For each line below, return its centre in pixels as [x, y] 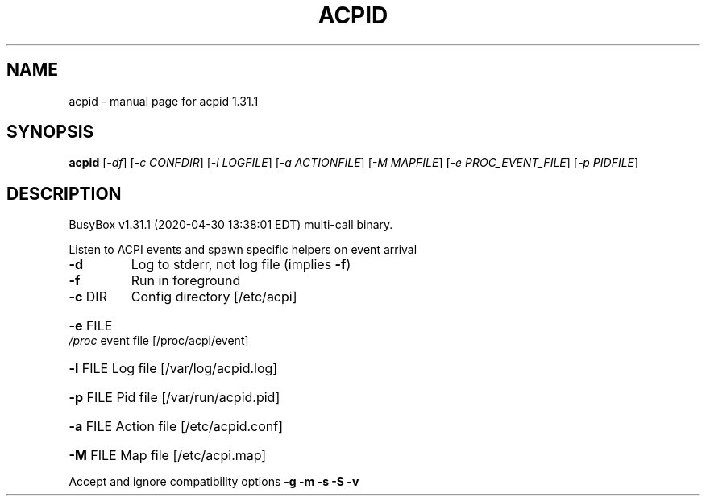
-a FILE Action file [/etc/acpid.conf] [176, 427]
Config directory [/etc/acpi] [214, 297]
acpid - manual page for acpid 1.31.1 [164, 101]
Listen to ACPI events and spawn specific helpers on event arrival [243, 250]
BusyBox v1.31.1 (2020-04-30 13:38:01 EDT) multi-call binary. [231, 225]
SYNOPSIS [50, 132]
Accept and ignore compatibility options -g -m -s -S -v [214, 482]
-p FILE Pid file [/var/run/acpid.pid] [174, 398]
